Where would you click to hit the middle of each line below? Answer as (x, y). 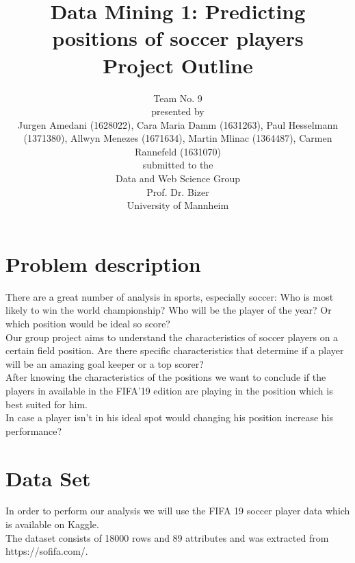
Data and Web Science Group (178, 178)
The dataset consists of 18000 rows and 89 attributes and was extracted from (167, 537)
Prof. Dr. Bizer (178, 191)
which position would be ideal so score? (88, 323)
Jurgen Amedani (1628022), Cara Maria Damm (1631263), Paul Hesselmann (178, 124)
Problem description (103, 263)
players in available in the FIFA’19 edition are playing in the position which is (169, 390)
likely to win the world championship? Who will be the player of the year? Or (169, 310)
